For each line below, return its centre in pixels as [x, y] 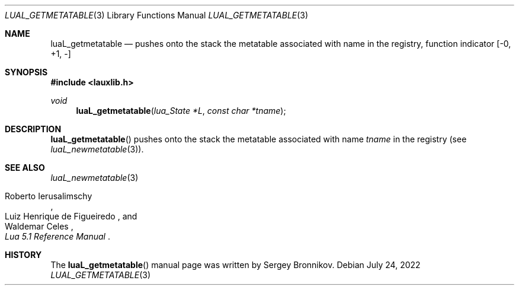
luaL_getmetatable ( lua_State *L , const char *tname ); [181, 111]
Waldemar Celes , [39, 226]
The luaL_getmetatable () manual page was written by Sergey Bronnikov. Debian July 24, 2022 [236, 265]
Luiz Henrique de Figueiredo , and [71, 216]
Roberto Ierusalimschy [49, 196]
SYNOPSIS [26, 72]
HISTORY [23, 255]
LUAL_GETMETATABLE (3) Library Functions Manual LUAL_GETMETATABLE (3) [157, 15]
